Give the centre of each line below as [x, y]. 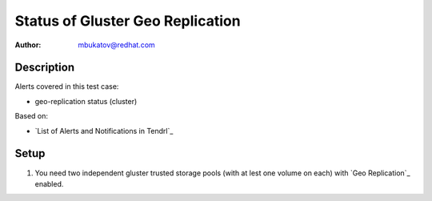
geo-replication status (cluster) [86, 101]
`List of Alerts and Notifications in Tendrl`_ [104, 131]
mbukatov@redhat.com [116, 45]
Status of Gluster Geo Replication [128, 21]
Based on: [31, 116]
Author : [28, 45]
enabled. [49, 183]
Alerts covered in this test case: [67, 86]
